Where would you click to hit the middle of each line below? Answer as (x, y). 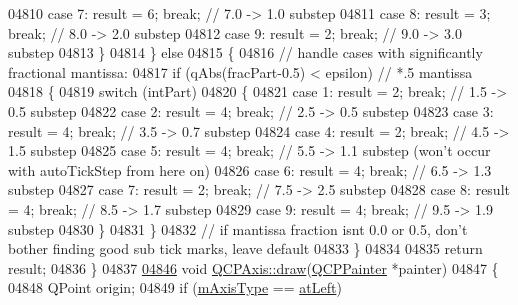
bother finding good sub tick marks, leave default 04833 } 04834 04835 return (245, 248)
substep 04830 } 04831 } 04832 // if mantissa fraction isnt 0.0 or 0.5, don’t (238, 228)
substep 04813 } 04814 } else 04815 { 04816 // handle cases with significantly (245, 52)
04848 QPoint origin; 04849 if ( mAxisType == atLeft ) (175, 287)
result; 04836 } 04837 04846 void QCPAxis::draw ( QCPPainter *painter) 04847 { (253, 267)
